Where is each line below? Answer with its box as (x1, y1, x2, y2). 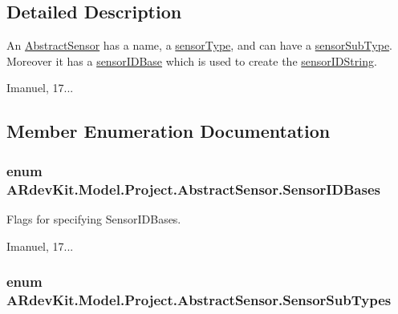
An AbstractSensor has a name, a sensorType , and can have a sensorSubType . (6, 37, 393, 54)
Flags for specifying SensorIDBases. (6, 210, 181, 227)
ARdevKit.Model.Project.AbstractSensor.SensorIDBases (6, 179, 380, 199)
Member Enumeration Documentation (6, 119, 331, 143)
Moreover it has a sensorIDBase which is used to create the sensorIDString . (6, 52, 377, 69)
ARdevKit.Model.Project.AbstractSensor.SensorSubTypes (6, 289, 392, 309)
